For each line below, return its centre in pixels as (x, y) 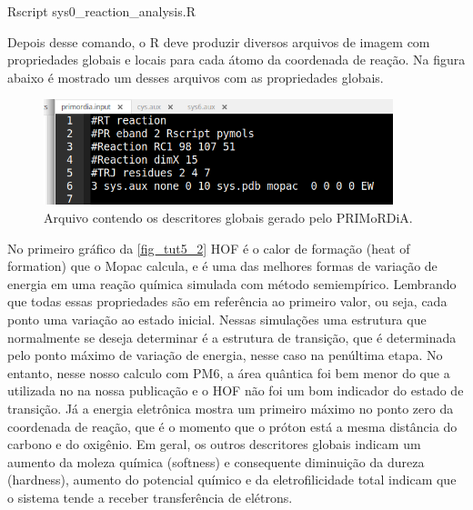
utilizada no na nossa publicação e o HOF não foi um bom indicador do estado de (236, 390)
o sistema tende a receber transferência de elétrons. (150, 497)
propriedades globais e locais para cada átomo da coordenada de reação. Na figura (236, 60)
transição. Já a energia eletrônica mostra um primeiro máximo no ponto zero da (231, 408)
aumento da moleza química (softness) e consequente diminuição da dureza (216, 461)
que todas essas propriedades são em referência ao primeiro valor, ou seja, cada (227, 301)
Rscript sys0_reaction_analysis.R (101, 11)
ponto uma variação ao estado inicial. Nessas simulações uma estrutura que (217, 320)
